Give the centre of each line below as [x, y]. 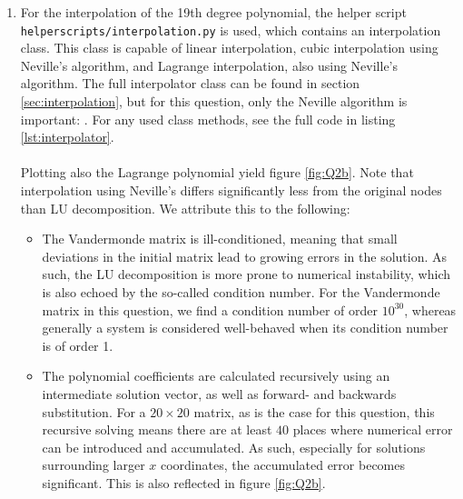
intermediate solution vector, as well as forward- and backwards [219, 393]
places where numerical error [373, 429]
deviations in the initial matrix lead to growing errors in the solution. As [245, 256]
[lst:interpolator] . [67, 137]
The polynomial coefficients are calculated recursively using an [216, 376]
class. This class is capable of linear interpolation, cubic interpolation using [229, 48]
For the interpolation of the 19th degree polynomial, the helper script [213, 12]
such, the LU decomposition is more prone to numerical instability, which [246, 274]
